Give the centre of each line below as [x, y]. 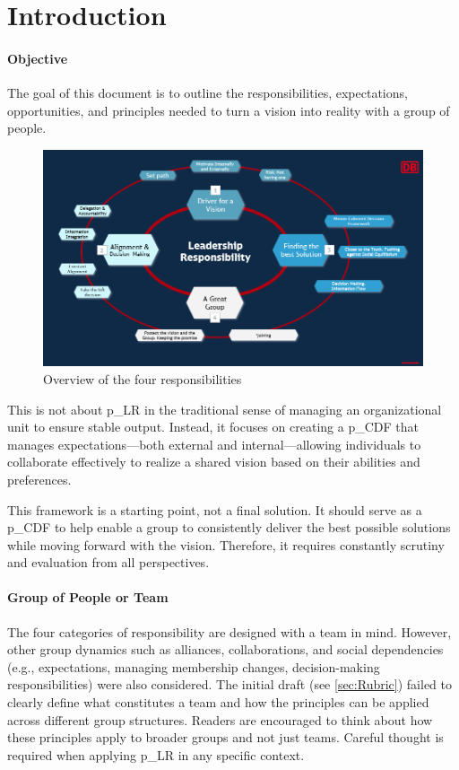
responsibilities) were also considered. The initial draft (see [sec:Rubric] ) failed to [229, 684]
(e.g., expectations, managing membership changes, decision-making [194, 666]
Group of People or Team [88, 597]
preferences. [39, 479]
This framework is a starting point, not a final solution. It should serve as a [215, 509]
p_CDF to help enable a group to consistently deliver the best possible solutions [229, 527]
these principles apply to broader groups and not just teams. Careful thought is [225, 737]
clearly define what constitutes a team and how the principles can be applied [218, 702]
